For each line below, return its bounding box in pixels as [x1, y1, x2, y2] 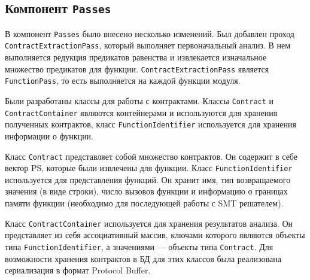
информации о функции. [5, 129, 94, 142]
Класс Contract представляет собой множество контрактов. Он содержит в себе [5, 150, 298, 162]
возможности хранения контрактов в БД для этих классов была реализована [5, 252, 281, 264]
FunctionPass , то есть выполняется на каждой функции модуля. [5, 74, 241, 87]
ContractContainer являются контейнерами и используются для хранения [5, 106, 278, 118]
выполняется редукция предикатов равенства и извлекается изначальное [5, 51, 267, 63]
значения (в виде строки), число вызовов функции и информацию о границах [5, 185, 288, 197]
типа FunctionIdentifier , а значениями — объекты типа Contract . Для [5, 240, 273, 252]
